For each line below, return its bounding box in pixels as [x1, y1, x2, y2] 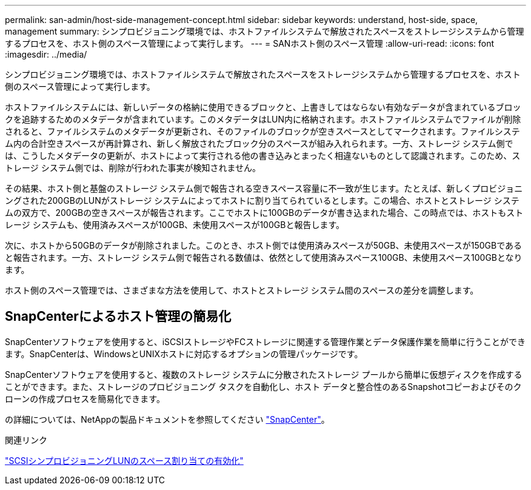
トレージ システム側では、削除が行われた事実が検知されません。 [5, 163, 261, 173]
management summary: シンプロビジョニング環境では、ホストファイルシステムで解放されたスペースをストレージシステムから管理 [5, 26, 524, 36]
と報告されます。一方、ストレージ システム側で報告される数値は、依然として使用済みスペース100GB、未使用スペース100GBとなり [5, 252, 523, 263]
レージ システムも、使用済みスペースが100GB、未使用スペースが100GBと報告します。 [5, 220, 344, 230]
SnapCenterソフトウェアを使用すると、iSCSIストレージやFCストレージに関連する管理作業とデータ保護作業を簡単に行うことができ [5, 336, 526, 347]
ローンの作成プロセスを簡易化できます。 [5, 393, 165, 404]
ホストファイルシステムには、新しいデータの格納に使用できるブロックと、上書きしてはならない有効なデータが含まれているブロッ [5, 102, 521, 112]
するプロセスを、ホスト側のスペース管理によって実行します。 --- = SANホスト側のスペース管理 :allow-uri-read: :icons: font [5, 38, 495, 49]
